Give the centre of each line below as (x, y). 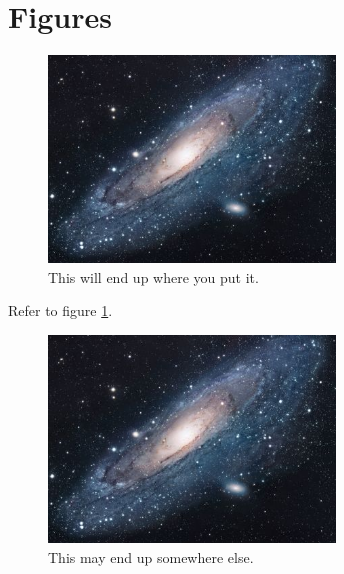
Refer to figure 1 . (60, 310)
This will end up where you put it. (153, 276)
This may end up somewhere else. (151, 556)
